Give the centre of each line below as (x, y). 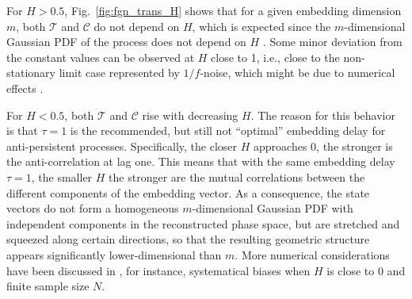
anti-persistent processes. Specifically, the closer (122, 146)
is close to (351, 270)
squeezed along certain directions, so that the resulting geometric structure (188, 239)
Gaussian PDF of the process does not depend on (126, 42)
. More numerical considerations (312, 254)
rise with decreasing (190, 115)
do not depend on (137, 26)
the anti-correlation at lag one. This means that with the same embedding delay (201, 161)
